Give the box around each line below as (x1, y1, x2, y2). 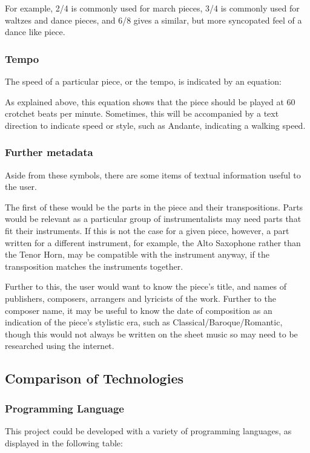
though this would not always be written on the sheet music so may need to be (5, 327, 298, 340)
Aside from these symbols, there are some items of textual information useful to (5, 168, 301, 181)
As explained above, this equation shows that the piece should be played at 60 (5, 95, 295, 108)
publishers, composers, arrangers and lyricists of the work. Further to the (5, 292, 276, 304)
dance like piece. (5, 25, 65, 38)
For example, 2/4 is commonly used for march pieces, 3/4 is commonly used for (5, 2, 300, 14)
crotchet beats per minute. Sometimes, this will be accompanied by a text (5, 107, 279, 120)
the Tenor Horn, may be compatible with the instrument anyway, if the (5, 248, 269, 261)
